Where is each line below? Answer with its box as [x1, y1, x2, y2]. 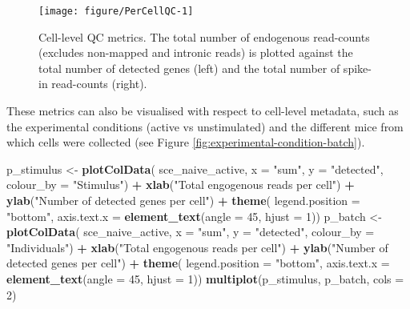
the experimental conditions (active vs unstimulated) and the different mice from [6, 118, 404, 134]
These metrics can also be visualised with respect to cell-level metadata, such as [6, 102, 399, 119]
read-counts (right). [51, 75, 147, 92]
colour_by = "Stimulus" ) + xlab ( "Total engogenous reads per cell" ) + [6, 176, 355, 193]
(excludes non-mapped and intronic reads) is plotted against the [38, 44, 353, 61]
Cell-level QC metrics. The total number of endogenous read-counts [38, 28, 370, 45]
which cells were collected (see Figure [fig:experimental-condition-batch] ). [6, 134, 365, 150]
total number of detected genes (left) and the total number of [38, 59, 340, 76]
